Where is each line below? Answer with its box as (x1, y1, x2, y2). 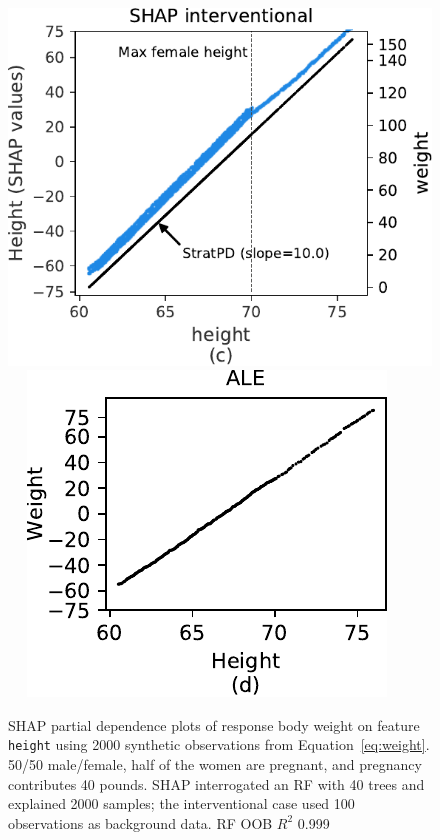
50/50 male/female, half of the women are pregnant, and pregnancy (8, 753, 422, 774)
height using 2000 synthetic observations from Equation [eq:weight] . (8, 734, 430, 755)
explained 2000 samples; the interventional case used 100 (8, 793, 355, 814)
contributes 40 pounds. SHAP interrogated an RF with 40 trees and (8, 773, 425, 794)
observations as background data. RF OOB (8, 812, 273, 833)
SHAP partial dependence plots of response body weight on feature (8, 714, 420, 735)
